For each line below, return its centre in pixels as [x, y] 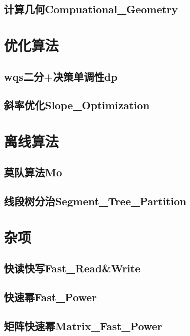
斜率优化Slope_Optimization [77, 105]
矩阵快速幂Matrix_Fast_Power [83, 325]
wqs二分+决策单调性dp [61, 76]
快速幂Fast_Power [51, 297]
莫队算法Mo [33, 172]
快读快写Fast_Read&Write [72, 268]
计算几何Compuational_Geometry [91, 9]
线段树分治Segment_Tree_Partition [95, 201]
